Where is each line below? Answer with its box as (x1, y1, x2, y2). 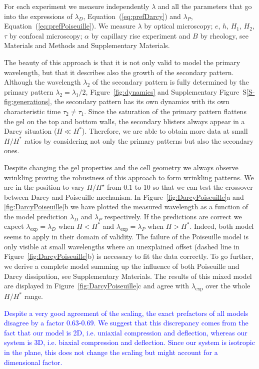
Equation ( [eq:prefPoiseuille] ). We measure (4, 21, 135, 31)
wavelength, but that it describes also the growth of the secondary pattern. (4, 67, 234, 77)
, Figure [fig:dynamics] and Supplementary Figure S (85, 86, 247, 97)
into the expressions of (4, 11, 72, 21)
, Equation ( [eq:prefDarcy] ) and (83, 11, 181, 21)
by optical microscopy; (144, 21, 213, 31)
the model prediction (4, 211, 68, 221)
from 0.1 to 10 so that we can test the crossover (107, 182, 253, 192)
